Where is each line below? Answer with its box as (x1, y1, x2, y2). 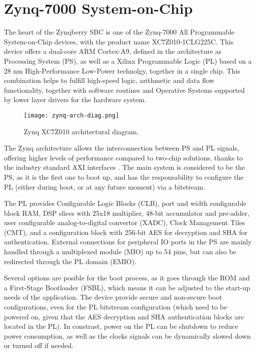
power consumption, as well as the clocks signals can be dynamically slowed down (4, 330, 251, 341)
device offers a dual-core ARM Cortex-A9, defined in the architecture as (4, 46, 222, 56)
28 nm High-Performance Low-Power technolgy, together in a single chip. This (4, 65, 240, 76)
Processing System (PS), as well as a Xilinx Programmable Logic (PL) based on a (4, 55, 252, 66)
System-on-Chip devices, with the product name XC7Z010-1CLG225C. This (4, 36, 234, 46)
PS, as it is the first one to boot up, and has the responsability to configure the (4, 171, 244, 182)
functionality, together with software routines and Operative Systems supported (4, 84, 245, 95)
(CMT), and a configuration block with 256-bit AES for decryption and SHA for (4, 227, 248, 237)
